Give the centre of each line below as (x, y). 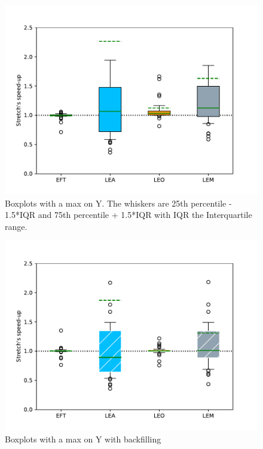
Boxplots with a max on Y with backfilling (83, 439)
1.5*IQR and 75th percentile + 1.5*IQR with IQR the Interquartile (129, 215)
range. (16, 226)
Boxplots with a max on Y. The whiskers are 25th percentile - (118, 203)
